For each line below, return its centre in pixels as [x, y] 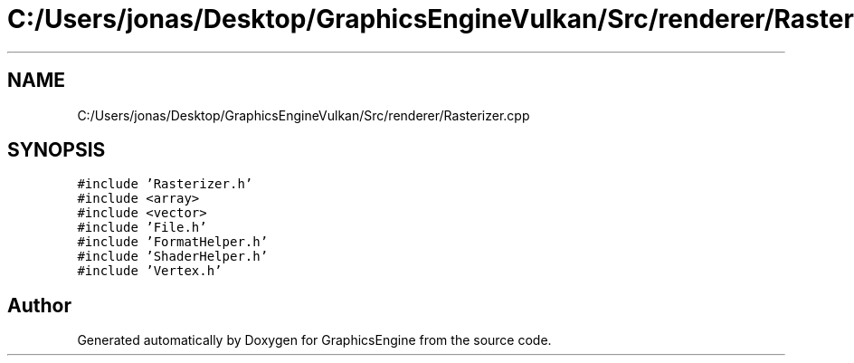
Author [39, 305]
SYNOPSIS [57, 150]
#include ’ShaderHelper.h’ [173, 257]
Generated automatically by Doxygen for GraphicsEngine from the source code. [314, 340]
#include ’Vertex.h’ [150, 271]
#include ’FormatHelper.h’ [173, 242]
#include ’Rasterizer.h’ [165, 184]
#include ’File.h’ [142, 228]
